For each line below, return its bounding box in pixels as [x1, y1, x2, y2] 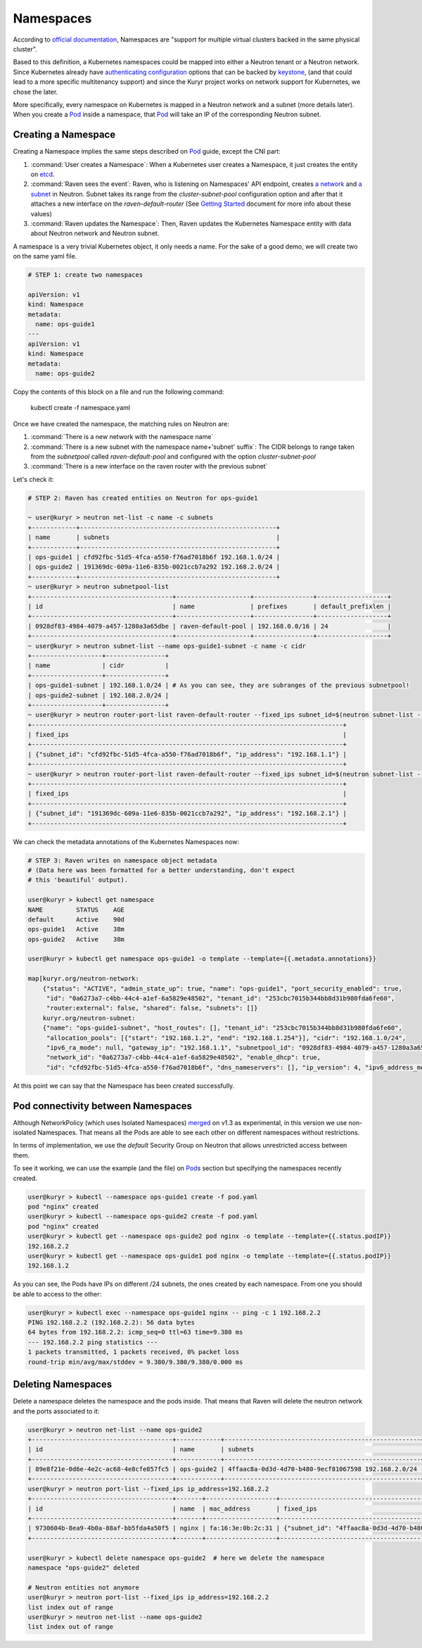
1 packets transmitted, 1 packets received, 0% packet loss [27, 1348, 240, 1356]
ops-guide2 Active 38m [27, 935, 124, 943]
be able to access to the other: [13, 1289, 102, 1298]
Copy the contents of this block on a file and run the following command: [13, 388, 224, 396]
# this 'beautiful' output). [27, 876, 129, 884]
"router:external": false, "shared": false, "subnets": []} [46, 1004, 258, 1012]
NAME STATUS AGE [27, 905, 124, 914]
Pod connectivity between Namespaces [13, 1100, 193, 1112]
